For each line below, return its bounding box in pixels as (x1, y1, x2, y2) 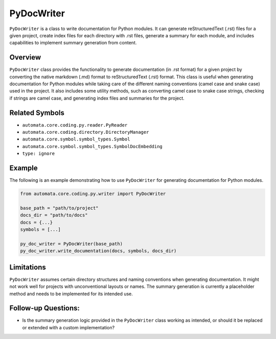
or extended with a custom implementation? (22, 324, 115, 330)
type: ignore (22, 151, 55, 157)
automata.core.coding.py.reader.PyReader (22, 122, 128, 128)
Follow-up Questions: (9, 304, 80, 312)
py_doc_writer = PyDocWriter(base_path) (20, 240, 123, 247)
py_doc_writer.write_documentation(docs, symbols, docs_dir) (20, 248, 177, 254)
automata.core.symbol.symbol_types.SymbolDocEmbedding (22, 143, 163, 149)
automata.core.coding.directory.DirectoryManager (22, 129, 149, 135)
